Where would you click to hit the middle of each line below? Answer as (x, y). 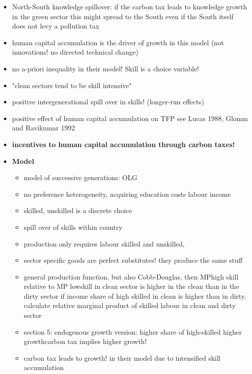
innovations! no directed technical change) (75, 52)
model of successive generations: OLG (81, 177)
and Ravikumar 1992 (43, 128)
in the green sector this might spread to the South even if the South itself (123, 16)
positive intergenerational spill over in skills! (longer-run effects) (108, 102)
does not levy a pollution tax (56, 26)
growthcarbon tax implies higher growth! (85, 341)
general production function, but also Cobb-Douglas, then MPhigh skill (131, 276)
